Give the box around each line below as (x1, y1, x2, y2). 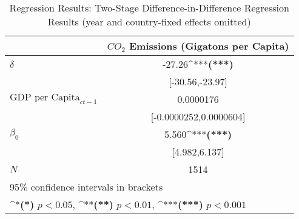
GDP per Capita (10, 92, 80, 102)
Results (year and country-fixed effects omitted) (47, 15, 251, 28)
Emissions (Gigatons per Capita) (129, 39, 289, 53)
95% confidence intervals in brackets (10, 180, 163, 194)
